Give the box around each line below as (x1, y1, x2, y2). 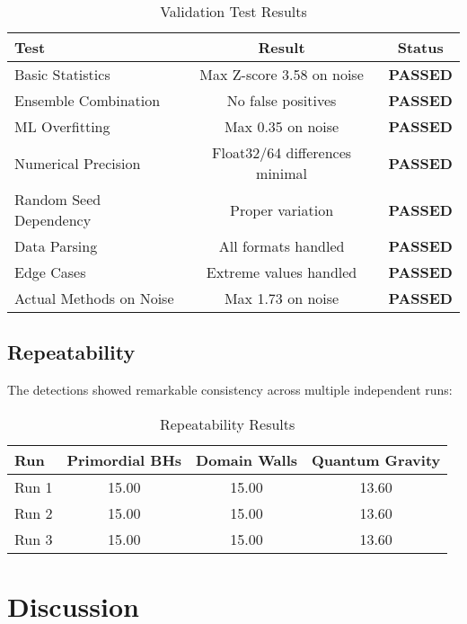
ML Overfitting (14, 116, 110, 137)
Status (397, 37, 444, 58)
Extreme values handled (206, 262, 357, 282)
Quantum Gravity (312, 449, 441, 470)
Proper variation (230, 199, 334, 220)
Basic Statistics (14, 64, 110, 85)
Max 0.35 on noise (224, 116, 339, 137)
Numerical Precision (14, 152, 141, 174)
